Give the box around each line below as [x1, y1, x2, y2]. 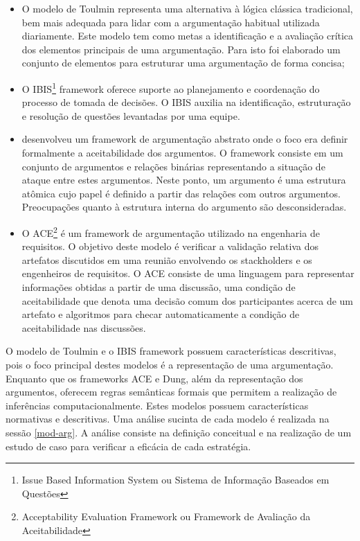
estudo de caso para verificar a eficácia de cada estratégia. [6, 438, 251, 453]
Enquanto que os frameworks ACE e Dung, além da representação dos [6, 371, 303, 385]
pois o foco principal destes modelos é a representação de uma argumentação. [6, 357, 334, 371]
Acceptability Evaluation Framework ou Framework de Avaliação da [21, 509, 311, 524]
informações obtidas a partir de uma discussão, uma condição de [21, 280, 296, 294]
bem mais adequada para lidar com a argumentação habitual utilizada [21, 15, 320, 29]
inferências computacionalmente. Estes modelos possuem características [6, 398, 309, 412]
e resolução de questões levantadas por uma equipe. [21, 108, 240, 123]
